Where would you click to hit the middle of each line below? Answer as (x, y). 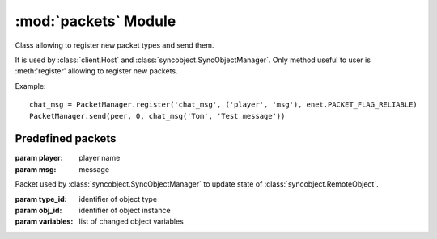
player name (100, 158)
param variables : (44, 221)
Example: (30, 86)
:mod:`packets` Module (95, 21)
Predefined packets (66, 138)
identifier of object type (118, 199)
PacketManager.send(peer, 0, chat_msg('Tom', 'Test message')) (157, 116)
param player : (39, 158)
